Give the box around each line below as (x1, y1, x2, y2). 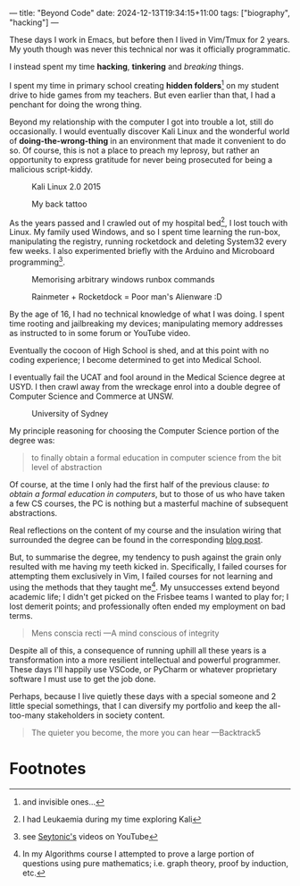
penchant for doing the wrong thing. (9, 98, 143, 110)
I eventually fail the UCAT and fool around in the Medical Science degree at (9, 371, 286, 383)
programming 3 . (9, 255, 65, 267)
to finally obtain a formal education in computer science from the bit (30, 451, 282, 463)
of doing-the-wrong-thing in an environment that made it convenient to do (9, 135, 287, 146)
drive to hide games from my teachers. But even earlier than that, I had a (9, 89, 276, 100)
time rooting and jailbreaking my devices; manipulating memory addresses (9, 317, 284, 329)
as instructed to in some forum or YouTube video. (9, 327, 191, 338)
